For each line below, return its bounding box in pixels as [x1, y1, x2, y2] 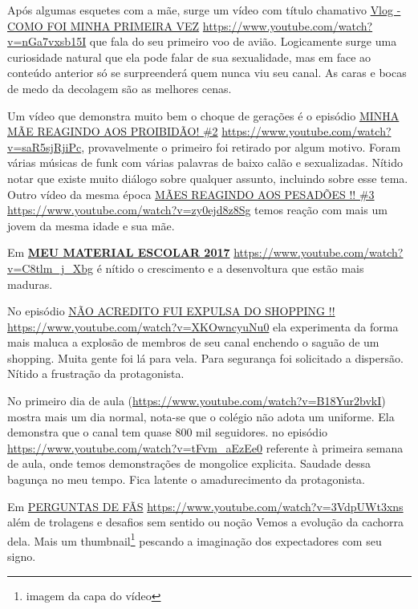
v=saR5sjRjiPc [7, 138, 82, 155]
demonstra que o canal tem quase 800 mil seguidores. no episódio [7, 424, 328, 441]
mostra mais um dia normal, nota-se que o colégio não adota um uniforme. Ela [7, 408, 395, 424]
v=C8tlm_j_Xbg [7, 259, 93, 276]
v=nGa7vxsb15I [7, 33, 87, 50]
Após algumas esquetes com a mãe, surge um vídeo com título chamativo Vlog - [7, 2, 401, 18]
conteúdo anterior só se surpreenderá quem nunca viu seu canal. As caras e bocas [7, 64, 407, 81]
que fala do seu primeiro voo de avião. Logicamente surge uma [89, 33, 397, 50]
